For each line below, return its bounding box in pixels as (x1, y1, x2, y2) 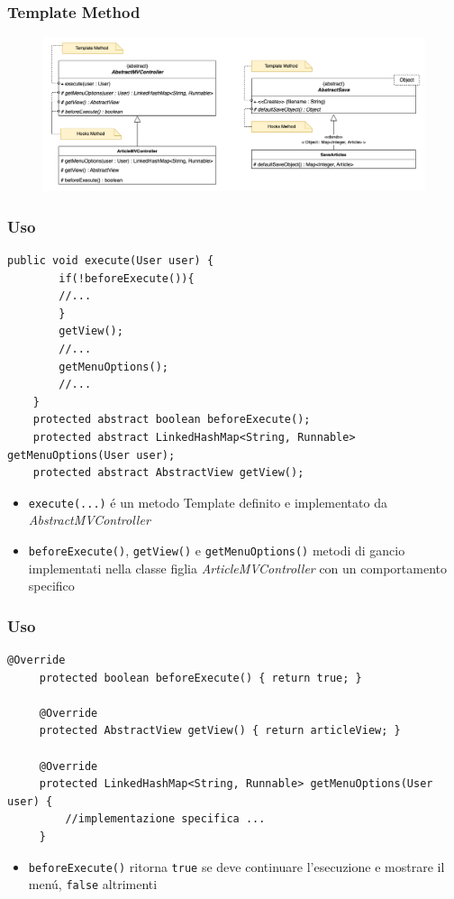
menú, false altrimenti (28, 875, 158, 894)
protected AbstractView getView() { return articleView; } (39, 724, 401, 738)
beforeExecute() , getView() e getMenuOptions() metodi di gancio (28, 541, 405, 559)
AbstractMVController (28, 510, 150, 529)
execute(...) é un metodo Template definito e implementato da (28, 492, 387, 511)
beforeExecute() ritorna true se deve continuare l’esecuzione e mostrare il (28, 857, 445, 876)
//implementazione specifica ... (65, 812, 266, 826)
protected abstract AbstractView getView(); (32, 466, 304, 480)
